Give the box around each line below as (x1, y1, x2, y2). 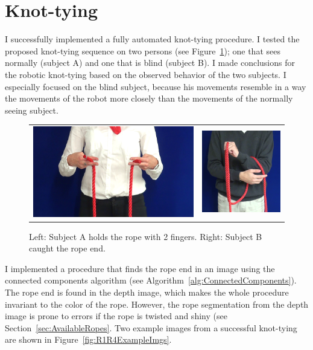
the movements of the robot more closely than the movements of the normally (5, 92, 293, 105)
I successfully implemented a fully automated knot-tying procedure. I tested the (5, 33, 300, 45)
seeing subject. (5, 103, 58, 116)
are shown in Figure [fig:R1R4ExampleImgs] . (5, 333, 172, 346)
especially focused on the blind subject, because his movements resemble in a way (5, 80, 306, 92)
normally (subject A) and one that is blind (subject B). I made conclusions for (5, 56, 295, 69)
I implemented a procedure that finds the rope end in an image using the (5, 262, 275, 274)
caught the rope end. (29, 242, 106, 254)
